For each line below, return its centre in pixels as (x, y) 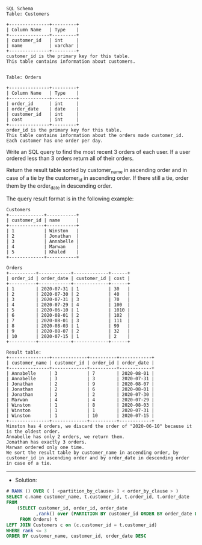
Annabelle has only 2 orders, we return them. (66, 437)
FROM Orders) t (39, 519)
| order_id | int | (43, 104)
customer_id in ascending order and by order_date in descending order (98, 458)
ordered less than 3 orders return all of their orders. (70, 158)
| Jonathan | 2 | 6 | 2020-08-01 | (80, 389)
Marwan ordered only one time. (45, 448)
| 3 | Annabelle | (43, 241)
